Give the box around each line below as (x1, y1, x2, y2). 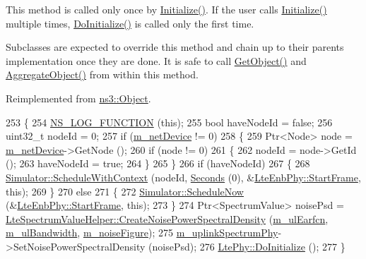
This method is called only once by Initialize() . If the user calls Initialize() (6, 2, 327, 16)
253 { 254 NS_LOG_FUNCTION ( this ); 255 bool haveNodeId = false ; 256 (6, 114, 333, 129)
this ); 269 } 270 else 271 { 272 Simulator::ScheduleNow (6, 183, 244, 198)
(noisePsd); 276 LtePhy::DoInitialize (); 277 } (148, 239, 346, 253)
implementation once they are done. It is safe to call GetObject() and (6, 53, 307, 68)
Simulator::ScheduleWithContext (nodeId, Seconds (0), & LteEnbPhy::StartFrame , (6, 169, 361, 184)
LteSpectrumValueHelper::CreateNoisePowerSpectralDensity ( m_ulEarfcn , (6, 211, 329, 226)
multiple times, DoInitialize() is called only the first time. (6, 16, 254, 30)
